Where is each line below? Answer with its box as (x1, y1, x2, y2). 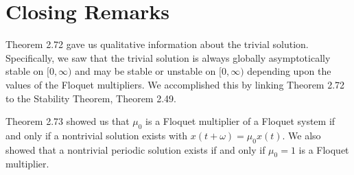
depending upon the (247, 64, 331, 78)
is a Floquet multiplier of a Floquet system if (145, 114, 335, 128)
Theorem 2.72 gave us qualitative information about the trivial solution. (5, 37, 309, 51)
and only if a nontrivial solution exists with (5, 128, 188, 142)
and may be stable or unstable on (75, 64, 216, 78)
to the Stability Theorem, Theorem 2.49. (5, 91, 176, 105)
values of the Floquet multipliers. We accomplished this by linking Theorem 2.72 (5, 77, 345, 91)
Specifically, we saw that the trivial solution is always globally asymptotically (5, 50, 331, 65)
